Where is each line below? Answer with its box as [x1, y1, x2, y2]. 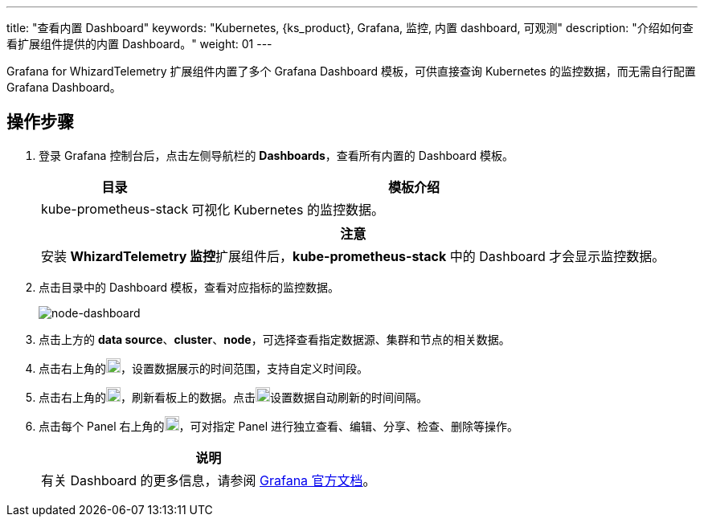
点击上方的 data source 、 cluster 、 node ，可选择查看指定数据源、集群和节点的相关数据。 [39, 332, 510, 346]
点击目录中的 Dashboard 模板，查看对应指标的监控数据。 [39, 280, 340, 294]
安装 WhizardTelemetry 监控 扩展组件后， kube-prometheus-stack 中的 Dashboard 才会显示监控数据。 [41, 247, 665, 264]
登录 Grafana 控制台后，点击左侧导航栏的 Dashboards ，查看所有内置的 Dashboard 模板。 [39, 148, 514, 162]
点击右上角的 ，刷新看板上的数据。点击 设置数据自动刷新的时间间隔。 [39, 390, 428, 404]
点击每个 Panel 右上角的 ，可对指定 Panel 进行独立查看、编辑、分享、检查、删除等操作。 [39, 419, 519, 433]
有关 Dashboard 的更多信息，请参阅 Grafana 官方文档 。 [41, 472, 376, 488]
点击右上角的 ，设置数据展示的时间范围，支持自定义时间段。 [39, 361, 368, 375]
